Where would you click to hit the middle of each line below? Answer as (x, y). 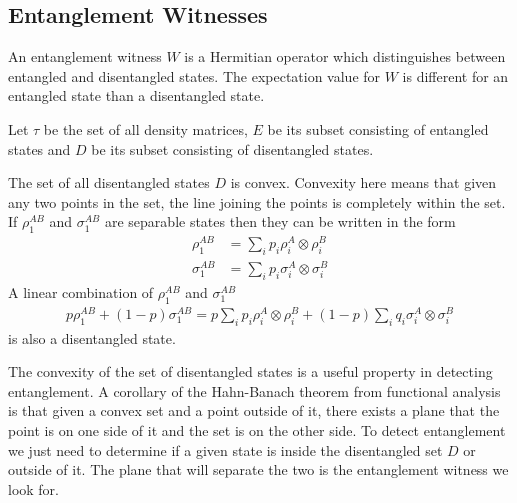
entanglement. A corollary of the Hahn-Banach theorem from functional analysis (254, 390)
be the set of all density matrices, (145, 128)
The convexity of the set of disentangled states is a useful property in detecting (250, 371)
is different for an (455, 75)
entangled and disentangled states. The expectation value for (194, 75)
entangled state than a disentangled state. (136, 95)
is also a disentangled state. (92, 337)
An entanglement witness (85, 56)
